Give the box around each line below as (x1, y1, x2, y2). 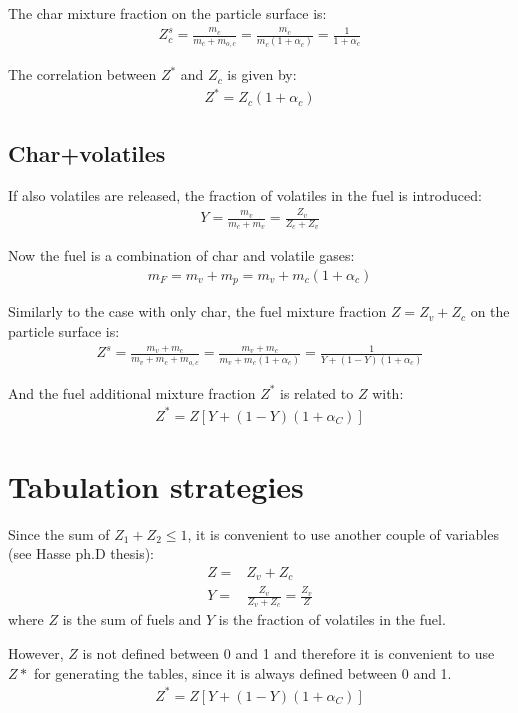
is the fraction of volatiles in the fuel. (218, 609, 446, 630)
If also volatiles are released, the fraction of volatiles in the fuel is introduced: (8, 184, 482, 205)
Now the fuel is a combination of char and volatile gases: (8, 245, 355, 266)
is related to (280, 382, 354, 403)
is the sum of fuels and (62, 609, 202, 630)
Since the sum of (8, 523, 110, 544)
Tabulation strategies (8, 465, 304, 506)
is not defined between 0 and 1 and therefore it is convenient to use (82, 643, 495, 664)
